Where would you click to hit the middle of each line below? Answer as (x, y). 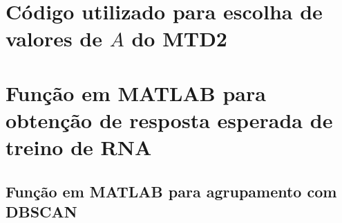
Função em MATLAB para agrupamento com (171, 191)
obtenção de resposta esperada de (169, 119)
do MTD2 (179, 38)
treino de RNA (79, 147)
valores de (54, 38)
